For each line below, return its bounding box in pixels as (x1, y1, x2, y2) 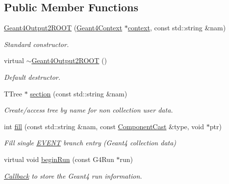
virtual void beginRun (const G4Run (4, 154, 114, 164)
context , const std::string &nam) (127, 23, 226, 33)
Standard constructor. (4, 39, 69, 49)
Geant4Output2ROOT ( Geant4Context (4, 23, 123, 33)
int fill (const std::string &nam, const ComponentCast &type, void (4, 121, 204, 131)
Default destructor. (4, 71, 61, 82)
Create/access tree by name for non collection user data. (4, 105, 173, 115)
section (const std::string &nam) (30, 88, 127, 98)
